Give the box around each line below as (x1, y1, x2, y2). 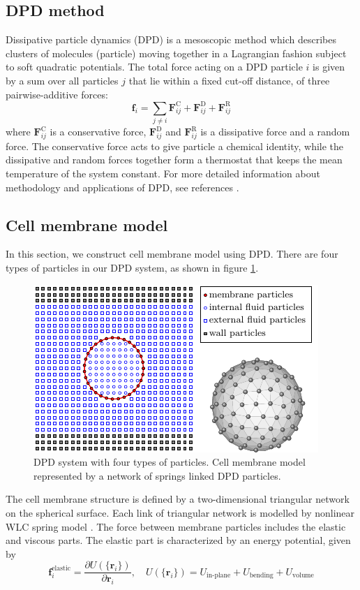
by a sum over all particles (6, 73, 119, 87)
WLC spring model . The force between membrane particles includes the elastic (6, 519, 346, 533)
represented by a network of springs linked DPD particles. (33, 468, 281, 482)
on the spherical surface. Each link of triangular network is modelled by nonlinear (6, 505, 355, 519)
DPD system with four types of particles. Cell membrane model (33, 455, 306, 469)
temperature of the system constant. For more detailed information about (6, 165, 320, 180)
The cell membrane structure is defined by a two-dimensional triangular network (6, 492, 350, 506)
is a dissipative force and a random (200, 124, 350, 138)
